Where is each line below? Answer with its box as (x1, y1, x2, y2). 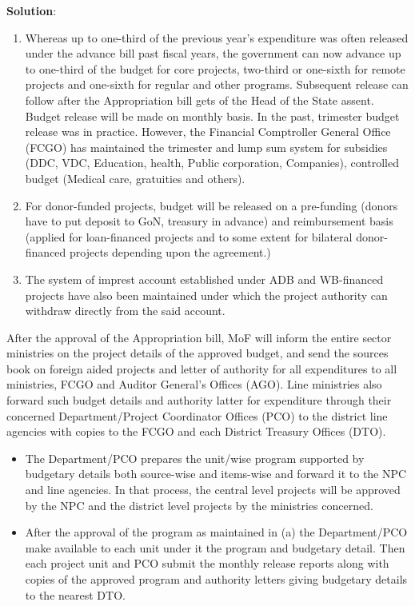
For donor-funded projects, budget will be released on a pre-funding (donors (25, 197, 398, 213)
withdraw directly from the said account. (25, 302, 225, 319)
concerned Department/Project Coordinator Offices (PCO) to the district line (6, 407, 388, 424)
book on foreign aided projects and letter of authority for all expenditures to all (6, 360, 397, 377)
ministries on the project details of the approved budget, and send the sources (6, 345, 389, 361)
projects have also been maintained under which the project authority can (25, 286, 388, 303)
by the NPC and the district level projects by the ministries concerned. (25, 496, 373, 513)
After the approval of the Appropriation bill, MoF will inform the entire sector (6, 329, 392, 345)
